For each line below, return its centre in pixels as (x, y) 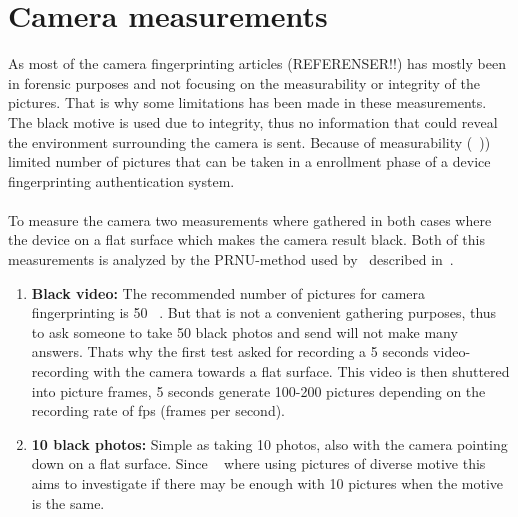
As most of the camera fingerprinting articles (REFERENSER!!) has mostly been (257, 63)
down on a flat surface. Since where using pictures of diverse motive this (258, 463)
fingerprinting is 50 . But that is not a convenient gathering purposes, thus (264, 312)
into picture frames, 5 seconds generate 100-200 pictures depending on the (258, 390)
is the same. (68, 502)
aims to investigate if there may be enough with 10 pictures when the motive (267, 483)
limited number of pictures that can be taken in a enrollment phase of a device (249, 161)
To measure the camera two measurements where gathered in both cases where (250, 219)
